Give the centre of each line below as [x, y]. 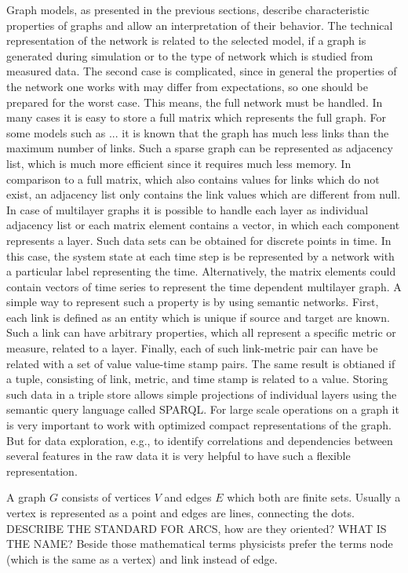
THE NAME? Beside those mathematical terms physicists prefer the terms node [200, 544]
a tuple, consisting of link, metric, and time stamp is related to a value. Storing [197, 379]
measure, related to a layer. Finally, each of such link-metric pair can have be [192, 348]
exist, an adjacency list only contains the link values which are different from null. [204, 194]
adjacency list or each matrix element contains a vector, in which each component [203, 225]
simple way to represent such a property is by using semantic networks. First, [193, 302]
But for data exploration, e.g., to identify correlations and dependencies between [200, 440]
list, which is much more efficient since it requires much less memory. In [179, 163]
